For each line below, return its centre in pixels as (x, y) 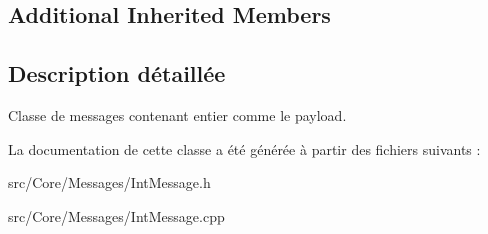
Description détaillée (117, 73)
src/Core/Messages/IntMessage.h (109, 182)
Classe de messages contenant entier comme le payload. (177, 114)
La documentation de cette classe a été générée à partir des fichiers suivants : (244, 148)
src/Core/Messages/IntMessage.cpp (116, 215)
